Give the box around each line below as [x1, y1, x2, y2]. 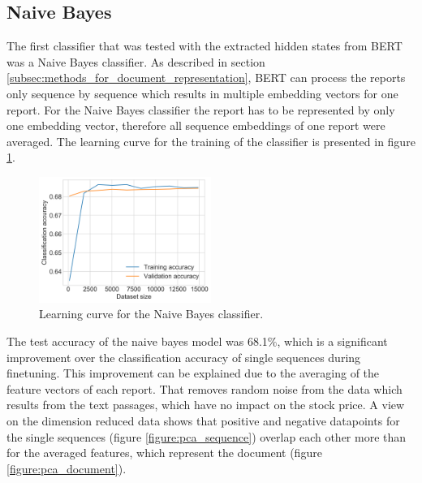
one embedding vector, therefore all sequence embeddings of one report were [6, 117, 385, 134]
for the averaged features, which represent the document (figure [6, 444, 322, 461]
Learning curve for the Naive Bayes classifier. [39, 305, 264, 322]
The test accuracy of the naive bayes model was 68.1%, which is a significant [6, 333, 388, 349]
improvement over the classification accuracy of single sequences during [6, 348, 361, 365]
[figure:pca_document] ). [6, 459, 127, 477]
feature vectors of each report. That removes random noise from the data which [6, 380, 403, 397]
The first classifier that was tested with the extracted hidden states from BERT [6, 37, 403, 54]
